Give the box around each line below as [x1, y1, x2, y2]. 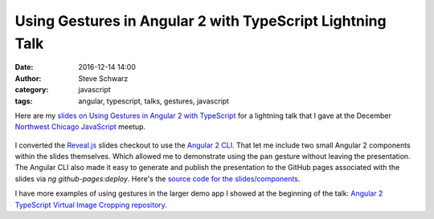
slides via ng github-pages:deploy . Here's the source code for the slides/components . [14, 173, 301, 184]
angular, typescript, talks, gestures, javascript [78, 96, 229, 106]
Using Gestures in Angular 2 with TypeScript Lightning [14, 12, 387, 30]
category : [14, 85, 49, 95]
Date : [14, 63, 34, 72]
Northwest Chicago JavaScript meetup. [14, 122, 146, 132]
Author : [14, 73, 42, 83]
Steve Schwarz [78, 73, 129, 83]
